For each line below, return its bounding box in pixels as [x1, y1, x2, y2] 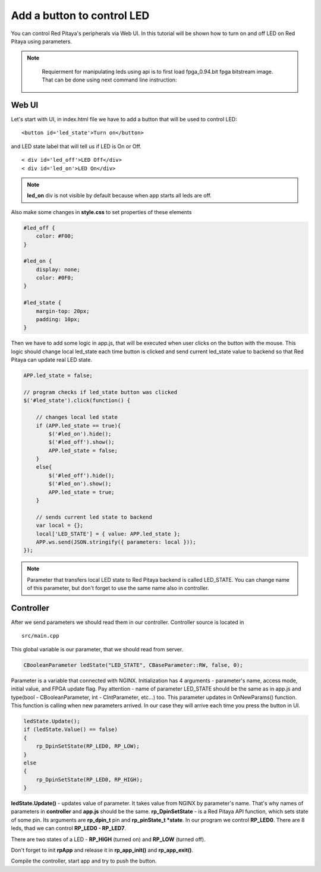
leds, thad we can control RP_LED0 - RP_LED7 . [11, 824, 126, 832]
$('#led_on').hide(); [48, 430, 112, 437]
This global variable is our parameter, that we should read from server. [11, 645, 184, 653]
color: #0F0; [36, 274, 74, 281]
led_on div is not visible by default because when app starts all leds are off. [27, 192, 212, 199]
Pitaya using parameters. [11, 37, 73, 45]
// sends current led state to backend [36, 513, 153, 520]
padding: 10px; [36, 316, 80, 323]
